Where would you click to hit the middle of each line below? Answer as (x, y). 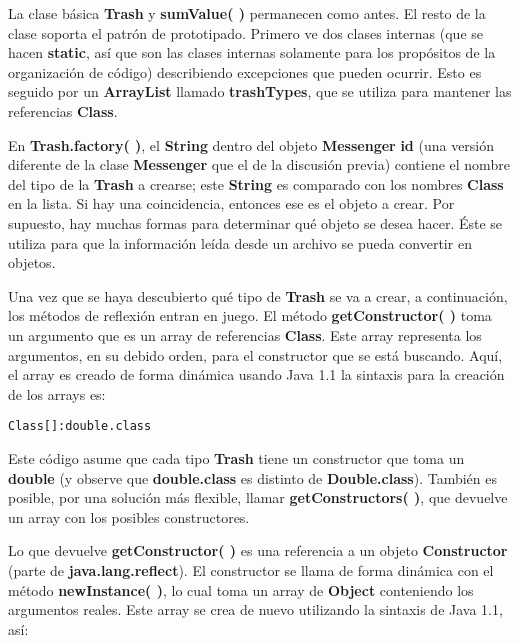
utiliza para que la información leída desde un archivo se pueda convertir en (240, 242)
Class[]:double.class (80, 426)
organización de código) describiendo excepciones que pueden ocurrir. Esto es (245, 71)
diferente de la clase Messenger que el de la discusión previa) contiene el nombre (259, 164)
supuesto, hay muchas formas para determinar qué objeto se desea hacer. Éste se (255, 222)
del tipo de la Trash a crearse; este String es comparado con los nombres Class (256, 183)
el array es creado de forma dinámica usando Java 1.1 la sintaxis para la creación (256, 374)
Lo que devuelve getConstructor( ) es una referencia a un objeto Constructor (258, 550)
